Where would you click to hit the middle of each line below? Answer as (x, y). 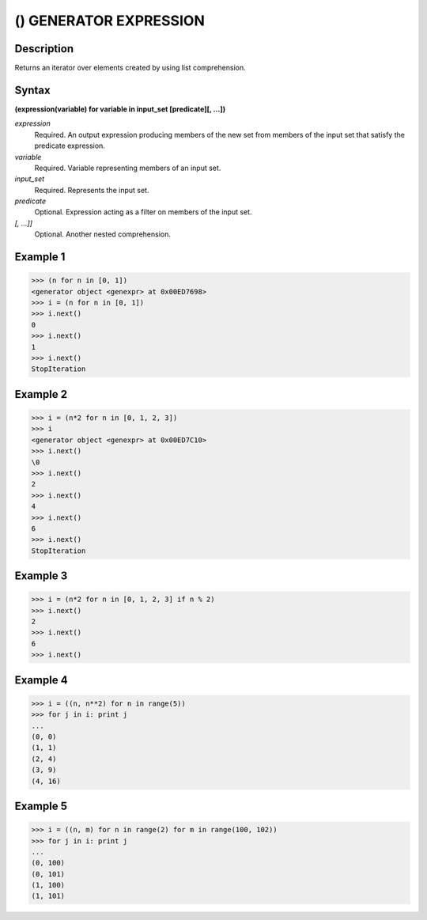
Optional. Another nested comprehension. (103, 234)
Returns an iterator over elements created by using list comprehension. (130, 68)
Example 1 (40, 257)
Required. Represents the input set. (92, 190)
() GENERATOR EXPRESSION (110, 21)
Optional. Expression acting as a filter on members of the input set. (143, 212)
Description (44, 49)
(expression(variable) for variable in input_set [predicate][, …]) (120, 109)
